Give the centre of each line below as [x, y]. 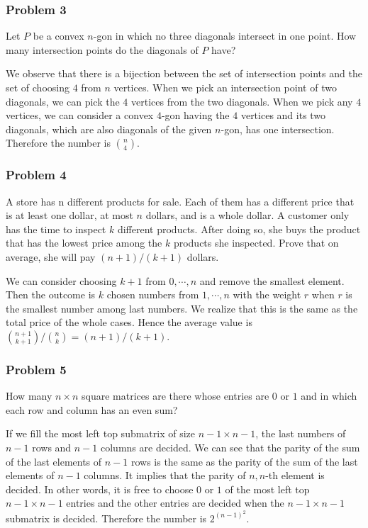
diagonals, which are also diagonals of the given [109, 129]
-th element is [295, 475]
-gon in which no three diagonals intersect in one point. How [225, 36]
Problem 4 [36, 175]
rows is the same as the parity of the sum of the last [244, 461]
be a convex [58, 36]
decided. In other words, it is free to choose [100, 489]
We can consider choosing [61, 280]
